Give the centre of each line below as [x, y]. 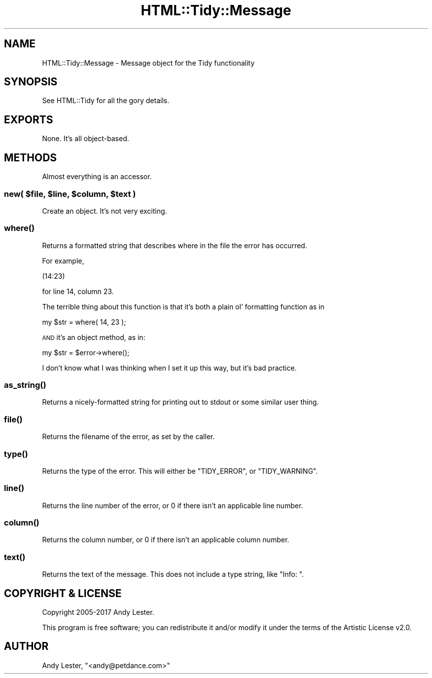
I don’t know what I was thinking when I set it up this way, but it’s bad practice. [169, 368]
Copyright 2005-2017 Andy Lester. [98, 612]
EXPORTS [29, 119]
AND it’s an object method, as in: [94, 337]
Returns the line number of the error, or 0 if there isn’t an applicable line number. [173, 505]
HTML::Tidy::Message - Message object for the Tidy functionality [148, 63]
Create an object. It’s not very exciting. [105, 211]
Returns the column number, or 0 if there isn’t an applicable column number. [166, 540]
